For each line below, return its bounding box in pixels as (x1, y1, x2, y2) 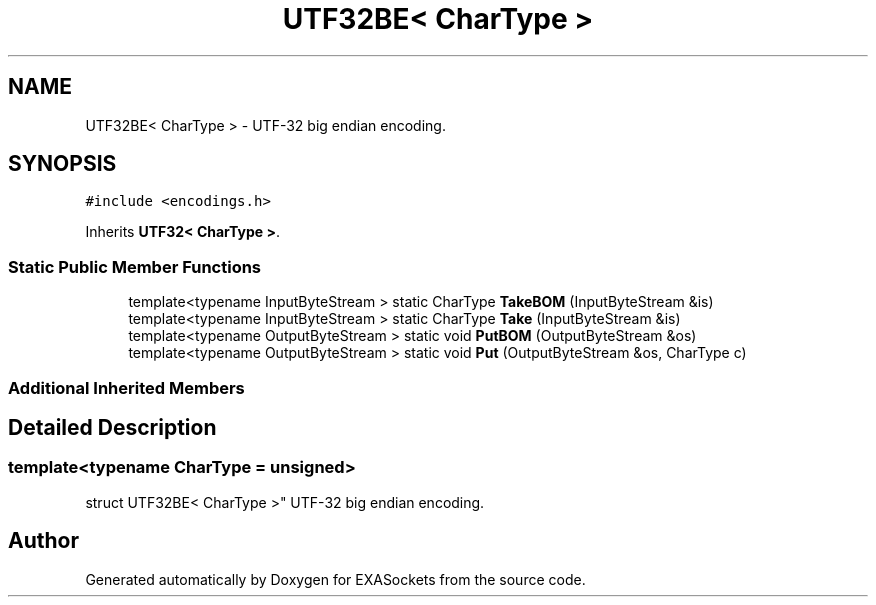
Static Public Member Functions (8, 256, 262, 277)
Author (8, 528, 79, 554)
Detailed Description (8, 414, 217, 440)
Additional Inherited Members (8, 377, 245, 398)
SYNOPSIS (8, 151, 117, 177)
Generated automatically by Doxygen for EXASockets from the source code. (85, 570, 586, 588)
